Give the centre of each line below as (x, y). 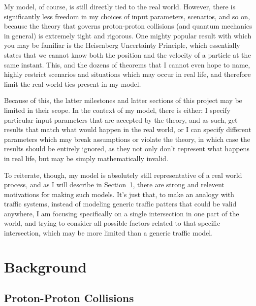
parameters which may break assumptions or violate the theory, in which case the (127, 139)
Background (46, 266)
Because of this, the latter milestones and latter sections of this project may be (123, 100)
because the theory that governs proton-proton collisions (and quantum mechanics (128, 26)
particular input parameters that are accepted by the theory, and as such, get (121, 119)
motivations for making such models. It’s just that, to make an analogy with (119, 194)
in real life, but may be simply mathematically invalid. (86, 158)
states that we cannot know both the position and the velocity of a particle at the (128, 54)
